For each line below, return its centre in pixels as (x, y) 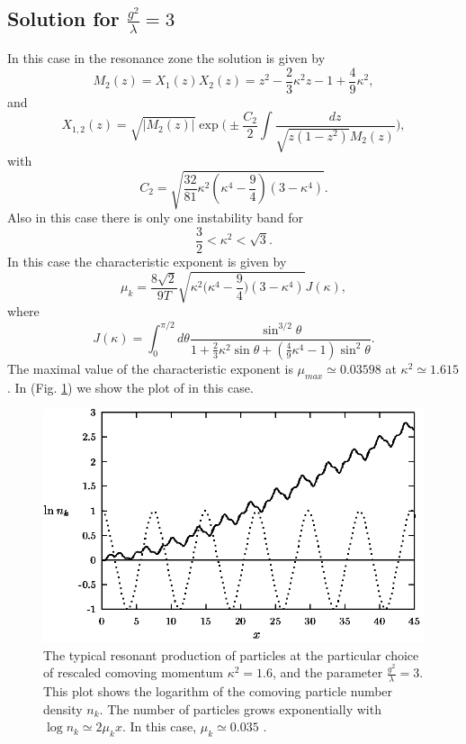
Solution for (63, 18)
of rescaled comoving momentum (133, 672)
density (63, 708)
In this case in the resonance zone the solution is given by (166, 58)
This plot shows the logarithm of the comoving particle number (218, 690)
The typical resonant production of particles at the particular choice (231, 654)
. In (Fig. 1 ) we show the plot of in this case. (130, 387)
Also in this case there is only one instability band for (156, 218)
